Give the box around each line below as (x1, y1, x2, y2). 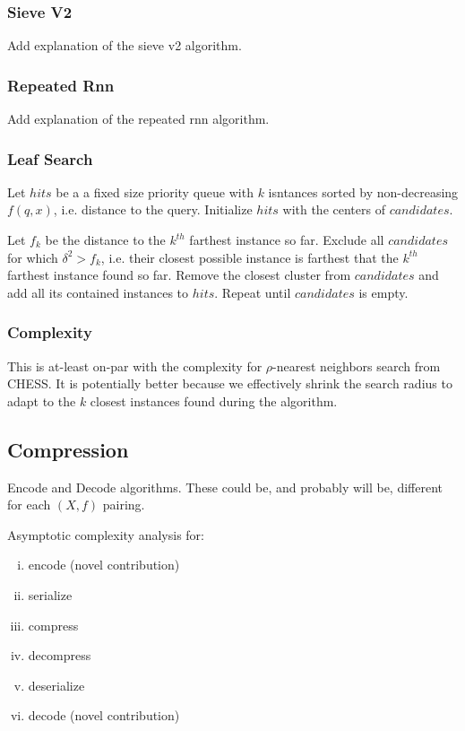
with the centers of (282, 200, 385, 219)
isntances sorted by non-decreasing (268, 182, 459, 201)
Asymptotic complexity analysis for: (7, 525, 204, 544)
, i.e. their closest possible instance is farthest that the (100, 248, 399, 266)
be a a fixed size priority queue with (56, 182, 254, 201)
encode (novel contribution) (28, 555, 180, 574)
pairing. (102, 495, 145, 514)
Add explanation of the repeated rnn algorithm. (7, 109, 270, 128)
